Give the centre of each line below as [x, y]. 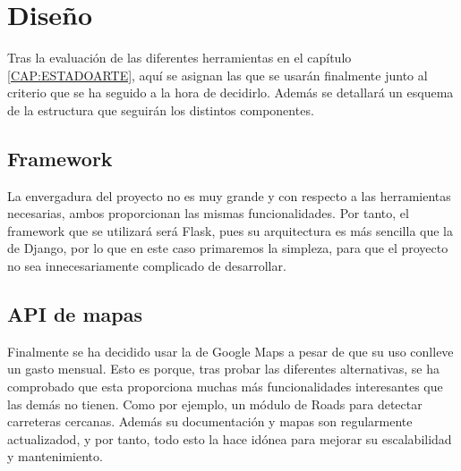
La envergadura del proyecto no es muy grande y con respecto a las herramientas [229, 195]
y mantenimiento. [55, 456]
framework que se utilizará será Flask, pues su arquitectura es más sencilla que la [230, 230]
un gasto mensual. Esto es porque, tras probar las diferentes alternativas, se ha [223, 369]
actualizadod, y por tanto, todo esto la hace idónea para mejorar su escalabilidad [230, 438]
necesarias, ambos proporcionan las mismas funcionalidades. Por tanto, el [208, 213]
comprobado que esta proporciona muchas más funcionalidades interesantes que [225, 387]
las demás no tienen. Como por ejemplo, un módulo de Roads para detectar [215, 404]
